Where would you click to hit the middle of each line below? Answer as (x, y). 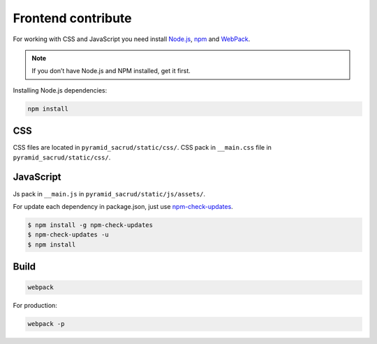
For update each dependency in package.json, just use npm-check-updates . (123, 206)
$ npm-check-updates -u (68, 235)
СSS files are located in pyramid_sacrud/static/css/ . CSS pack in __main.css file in (142, 148)
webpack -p (46, 324)
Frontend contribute (72, 18)
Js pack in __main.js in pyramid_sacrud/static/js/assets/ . (109, 194)
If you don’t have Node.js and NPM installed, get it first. (111, 71)
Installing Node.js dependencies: (60, 90)
